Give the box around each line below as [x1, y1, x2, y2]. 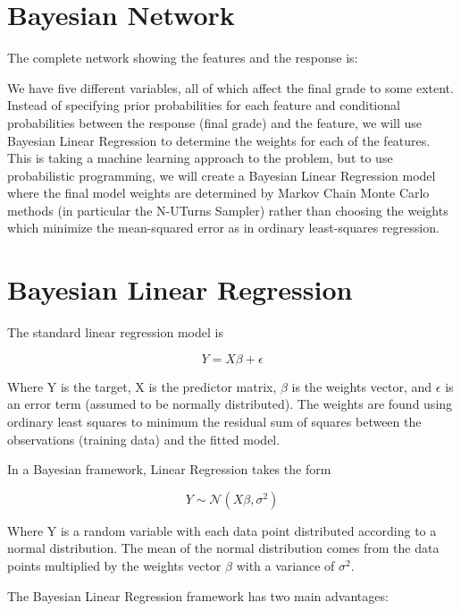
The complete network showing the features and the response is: [7, 48, 358, 67]
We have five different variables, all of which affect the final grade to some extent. [7, 78, 454, 97]
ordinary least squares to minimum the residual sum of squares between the [7, 412, 422, 430]
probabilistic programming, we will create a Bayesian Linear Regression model [7, 165, 436, 184]
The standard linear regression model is [7, 323, 223, 342]
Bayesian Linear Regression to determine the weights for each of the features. [7, 131, 431, 149]
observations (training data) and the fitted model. [7, 429, 281, 448]
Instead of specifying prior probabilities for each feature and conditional [7, 96, 400, 115]
